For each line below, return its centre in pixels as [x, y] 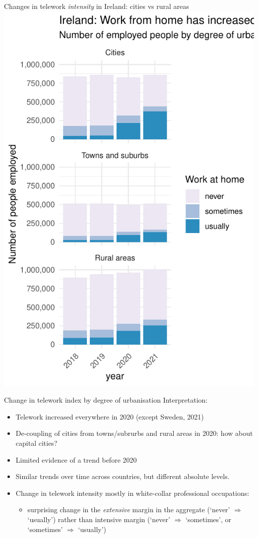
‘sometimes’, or [208, 519]
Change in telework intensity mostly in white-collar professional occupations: [132, 493]
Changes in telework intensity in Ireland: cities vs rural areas [97, 6]
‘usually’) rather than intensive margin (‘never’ [99, 519]
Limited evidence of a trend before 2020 [76, 459]
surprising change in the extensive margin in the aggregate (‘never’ [129, 509]
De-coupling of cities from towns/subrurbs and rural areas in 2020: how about [134, 433]
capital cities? [36, 443]
